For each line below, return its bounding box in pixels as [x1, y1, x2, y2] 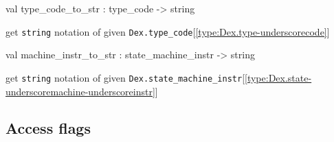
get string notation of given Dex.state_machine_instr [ [5, 70, 245, 84]
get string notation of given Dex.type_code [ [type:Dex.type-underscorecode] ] [5, 24, 330, 38]
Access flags [5, 117, 91, 139]
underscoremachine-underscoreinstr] [5, 84, 155, 98]
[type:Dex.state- [245, 70, 312, 84]
